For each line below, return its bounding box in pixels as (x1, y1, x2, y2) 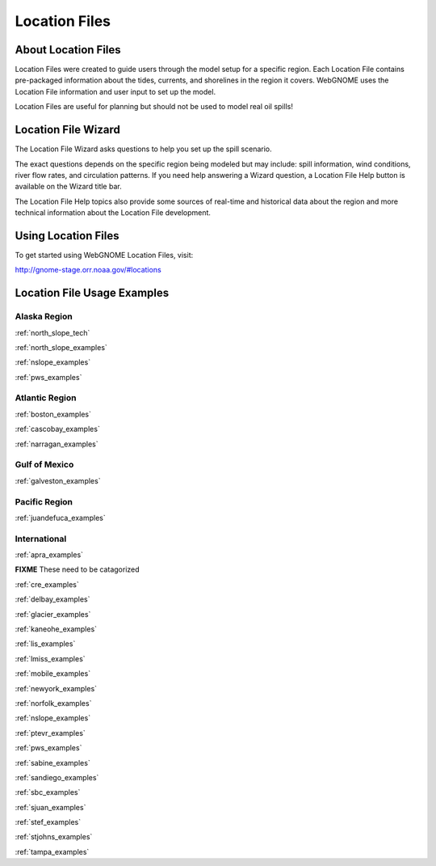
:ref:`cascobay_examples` (15, 425, 100, 434)
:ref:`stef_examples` (15, 817, 81, 827)
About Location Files (15, 43, 121, 57)
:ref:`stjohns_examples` (15, 832, 93, 842)
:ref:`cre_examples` (15, 579, 80, 589)
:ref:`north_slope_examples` (15, 342, 108, 352)
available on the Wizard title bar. (15, 182, 122, 192)
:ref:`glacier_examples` (15, 609, 91, 619)
